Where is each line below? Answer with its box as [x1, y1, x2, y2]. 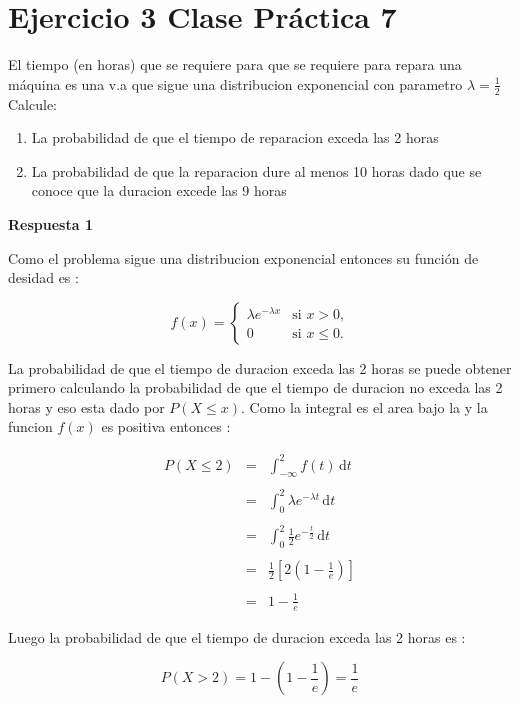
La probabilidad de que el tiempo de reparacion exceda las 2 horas [31, 127, 439, 148]
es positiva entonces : [101, 416, 231, 437]
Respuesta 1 [8, 213, 93, 234]
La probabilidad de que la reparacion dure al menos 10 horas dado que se [31, 160, 482, 181]
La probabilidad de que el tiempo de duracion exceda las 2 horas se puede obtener [8, 357, 512, 378]
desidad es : [8, 267, 79, 288]
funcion [8, 416, 53, 437]
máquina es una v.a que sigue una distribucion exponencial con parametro [8, 73, 463, 94]
